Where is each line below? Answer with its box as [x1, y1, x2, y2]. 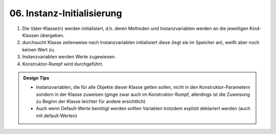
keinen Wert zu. [22, 46, 56, 53]
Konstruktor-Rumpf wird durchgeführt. [22, 61, 104, 67]
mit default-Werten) [36, 112, 78, 119]
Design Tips [23, 75, 50, 81]
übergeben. [40, 32, 65, 38]
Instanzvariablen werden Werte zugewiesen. [22, 54, 116, 60]
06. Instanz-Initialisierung [9, 8, 122, 19]
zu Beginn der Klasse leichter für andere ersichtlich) [36, 98, 146, 105]
